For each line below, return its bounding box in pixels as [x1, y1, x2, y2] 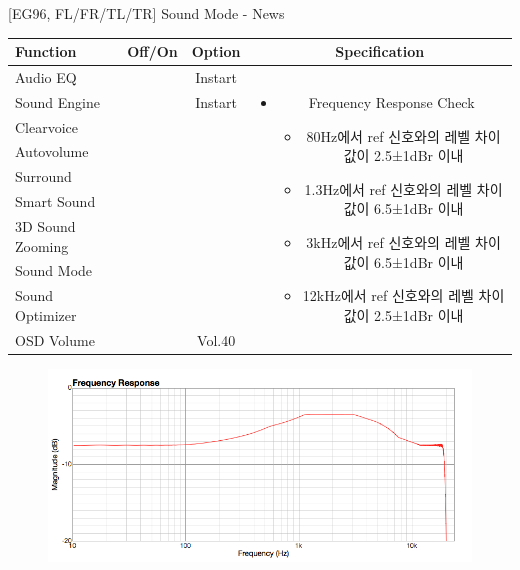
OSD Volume [15, 329, 95, 350]
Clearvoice [15, 116, 79, 137]
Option [191, 41, 241, 62]
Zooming [15, 235, 69, 256]
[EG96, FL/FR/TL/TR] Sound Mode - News [8, 3, 285, 23]
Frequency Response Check [308, 91, 475, 112]
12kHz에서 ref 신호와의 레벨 [302, 285, 474, 306]
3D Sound [15, 216, 76, 236]
